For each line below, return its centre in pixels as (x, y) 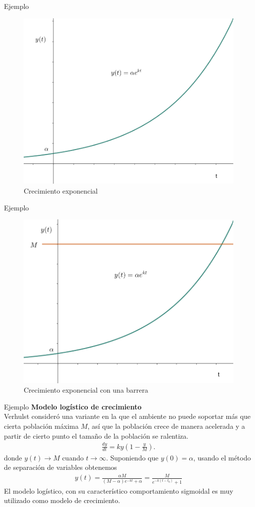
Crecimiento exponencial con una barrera (86, 390)
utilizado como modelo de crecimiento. (62, 500)
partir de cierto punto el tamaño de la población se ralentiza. (96, 435)
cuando (73, 457)
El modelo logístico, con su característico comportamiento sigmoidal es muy (119, 490)
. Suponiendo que (132, 457)
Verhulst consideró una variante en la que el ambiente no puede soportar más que (127, 416)
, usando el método (222, 457)
